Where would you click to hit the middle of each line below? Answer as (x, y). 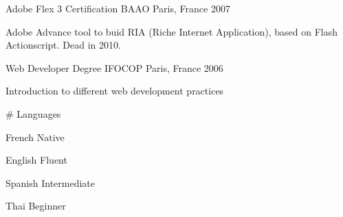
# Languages (33, 113)
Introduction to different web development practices (115, 91)
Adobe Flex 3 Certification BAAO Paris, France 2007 (118, 8)
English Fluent (36, 160)
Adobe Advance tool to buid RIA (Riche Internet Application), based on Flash (172, 31)
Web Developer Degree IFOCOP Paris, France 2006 (114, 67)
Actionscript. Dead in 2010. (63, 45)
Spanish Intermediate (51, 182)
